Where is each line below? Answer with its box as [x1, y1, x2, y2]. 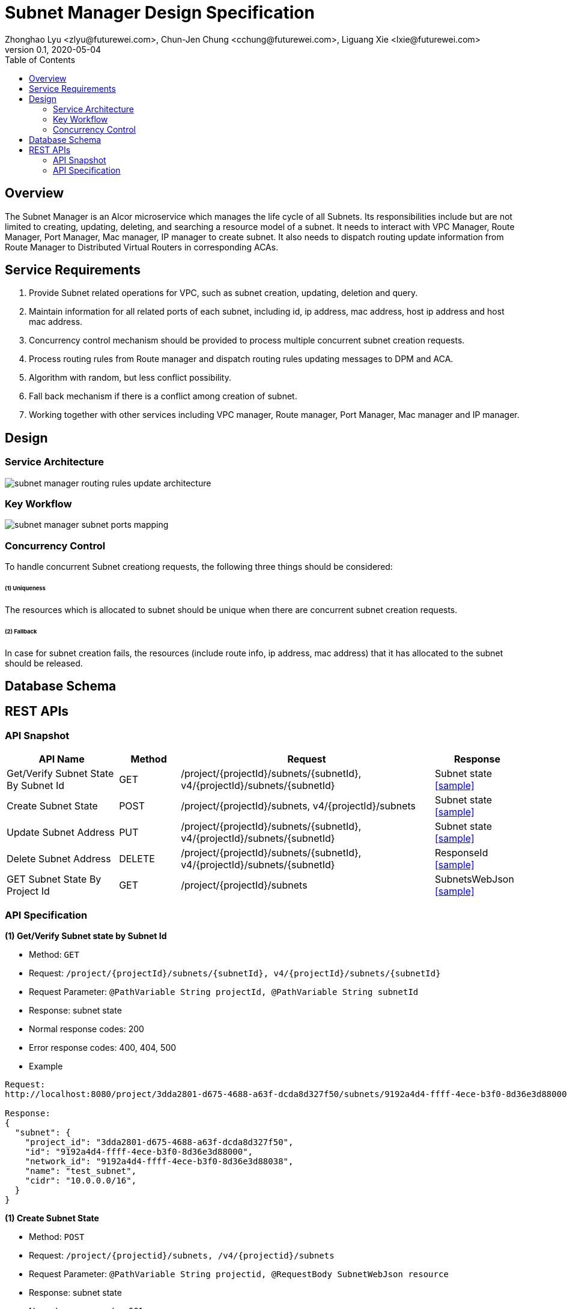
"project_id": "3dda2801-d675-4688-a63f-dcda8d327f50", [25, 1137, 294, 1147]
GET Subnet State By [7, 873, 102, 886]
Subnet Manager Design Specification [5, 2, 315, 23]
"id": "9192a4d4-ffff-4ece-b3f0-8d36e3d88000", [25, 1146, 253, 1156]
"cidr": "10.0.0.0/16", [25, 1175, 137, 1185]
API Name [38, 753, 85, 766]
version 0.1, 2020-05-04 [5, 44, 102, 55]
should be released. [5, 658, 83, 668]
